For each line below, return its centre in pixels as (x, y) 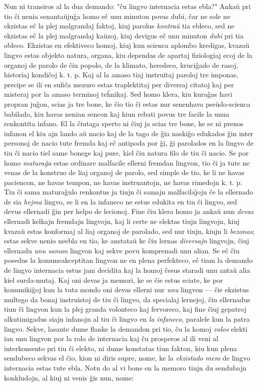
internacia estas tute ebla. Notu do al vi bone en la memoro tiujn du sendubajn (125, 367)
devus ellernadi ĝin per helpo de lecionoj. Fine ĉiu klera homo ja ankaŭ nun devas (129, 211)
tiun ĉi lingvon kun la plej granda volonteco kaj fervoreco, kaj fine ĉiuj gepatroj (125, 309)
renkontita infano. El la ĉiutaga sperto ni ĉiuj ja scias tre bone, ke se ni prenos (124, 123)
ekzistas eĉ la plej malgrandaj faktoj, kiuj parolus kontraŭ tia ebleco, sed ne (119, 26)
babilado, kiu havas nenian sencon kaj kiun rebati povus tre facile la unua (117, 113)
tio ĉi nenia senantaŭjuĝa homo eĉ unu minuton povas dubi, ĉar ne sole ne (117, 16)
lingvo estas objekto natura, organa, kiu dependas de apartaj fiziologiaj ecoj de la (128, 55)
